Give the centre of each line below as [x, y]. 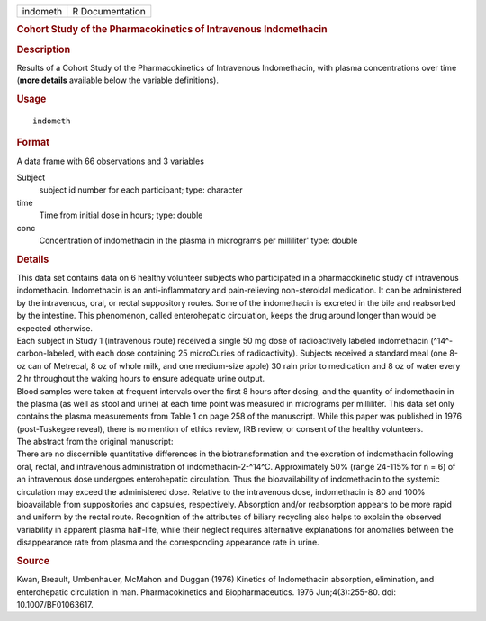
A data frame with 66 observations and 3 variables [110, 161]
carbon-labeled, [46, 353]
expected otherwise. [55, 328]
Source [33, 561]
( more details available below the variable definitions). [118, 80]
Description [44, 49]
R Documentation [109, 11]
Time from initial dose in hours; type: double [121, 215]
